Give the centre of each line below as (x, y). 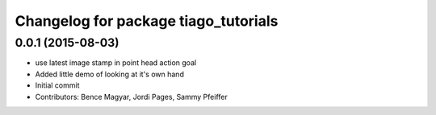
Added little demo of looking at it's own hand (110, 74)
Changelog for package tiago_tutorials (147, 21)
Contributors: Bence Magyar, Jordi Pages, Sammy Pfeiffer (131, 97)
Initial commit (57, 85)
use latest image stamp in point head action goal (116, 63)
